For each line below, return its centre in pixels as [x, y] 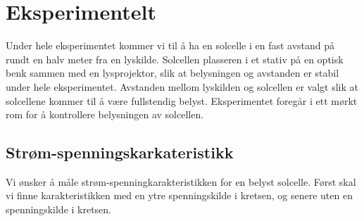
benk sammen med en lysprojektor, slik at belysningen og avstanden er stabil [172, 73]
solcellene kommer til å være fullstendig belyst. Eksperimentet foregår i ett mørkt [182, 100]
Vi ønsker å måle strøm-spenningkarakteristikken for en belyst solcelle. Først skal [181, 181]
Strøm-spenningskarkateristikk [120, 152]
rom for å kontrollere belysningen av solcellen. [105, 114]
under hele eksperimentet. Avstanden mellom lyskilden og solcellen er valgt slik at [182, 86]
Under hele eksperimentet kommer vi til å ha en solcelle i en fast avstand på [170, 45]
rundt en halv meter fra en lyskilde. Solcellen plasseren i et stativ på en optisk [175, 59]
